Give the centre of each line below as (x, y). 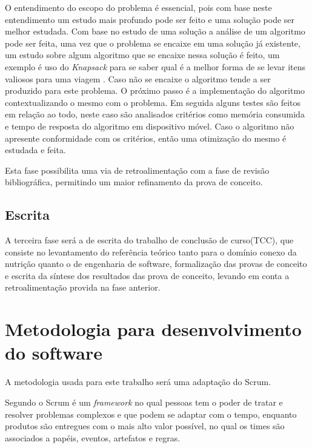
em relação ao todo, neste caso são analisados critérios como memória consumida (155, 114)
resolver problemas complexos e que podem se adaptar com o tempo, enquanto (151, 414)
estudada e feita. (35, 150)
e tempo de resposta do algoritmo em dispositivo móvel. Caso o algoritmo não (150, 126)
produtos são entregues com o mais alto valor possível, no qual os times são (145, 426)
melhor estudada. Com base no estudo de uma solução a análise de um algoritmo (155, 31)
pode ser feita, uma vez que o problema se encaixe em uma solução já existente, (153, 43)
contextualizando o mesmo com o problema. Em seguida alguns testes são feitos (153, 102)
